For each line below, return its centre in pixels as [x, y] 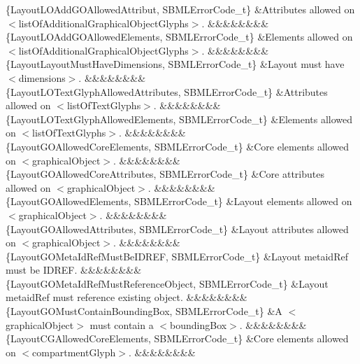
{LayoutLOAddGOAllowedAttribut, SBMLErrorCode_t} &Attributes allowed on [180, 9]
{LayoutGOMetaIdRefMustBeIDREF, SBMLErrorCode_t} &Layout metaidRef [177, 256]
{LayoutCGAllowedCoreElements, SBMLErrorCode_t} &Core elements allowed [177, 338]
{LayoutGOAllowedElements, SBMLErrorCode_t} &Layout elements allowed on [179, 201]
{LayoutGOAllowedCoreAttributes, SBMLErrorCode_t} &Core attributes [165, 174]
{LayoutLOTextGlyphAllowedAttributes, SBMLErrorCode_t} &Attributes [167, 91]
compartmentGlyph [74, 352]
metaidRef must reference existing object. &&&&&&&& [127, 297]
